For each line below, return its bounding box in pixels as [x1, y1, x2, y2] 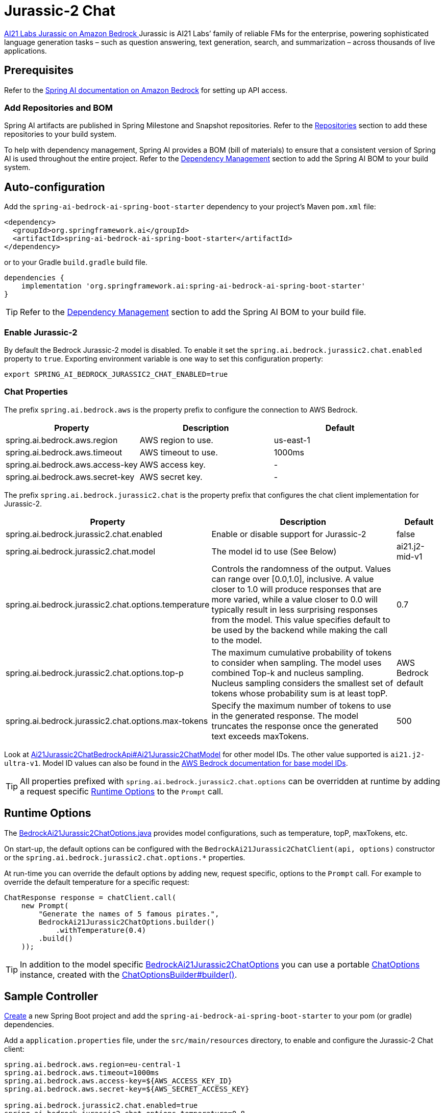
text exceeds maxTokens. [211, 731, 309, 741]
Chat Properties [4, 386, 68, 397]
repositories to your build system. [4, 130, 117, 139]
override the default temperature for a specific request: [4, 877, 189, 886]
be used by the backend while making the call [211, 624, 387, 635]
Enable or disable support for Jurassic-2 [211, 528, 366, 539]
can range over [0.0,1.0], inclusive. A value [211, 573, 374, 584]
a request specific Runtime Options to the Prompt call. [20, 786, 224, 796]
